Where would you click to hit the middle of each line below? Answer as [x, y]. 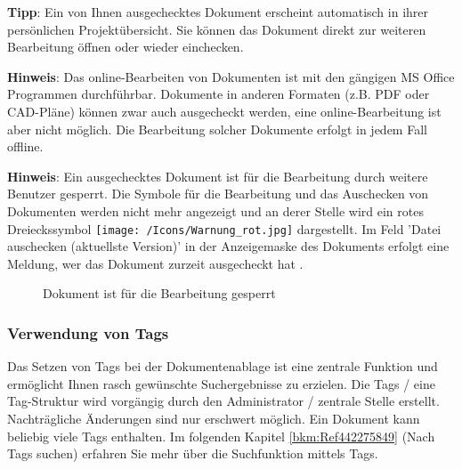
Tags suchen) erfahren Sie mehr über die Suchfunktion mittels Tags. [193, 453]
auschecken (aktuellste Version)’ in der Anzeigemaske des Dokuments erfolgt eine [228, 246]
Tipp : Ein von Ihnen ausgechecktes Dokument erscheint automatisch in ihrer [218, 12]
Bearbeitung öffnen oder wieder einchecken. [126, 47]
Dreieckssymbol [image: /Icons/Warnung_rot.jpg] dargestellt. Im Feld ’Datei [224, 228]
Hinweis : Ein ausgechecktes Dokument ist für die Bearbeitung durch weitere [218, 176]
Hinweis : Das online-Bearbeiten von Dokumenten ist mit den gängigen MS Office [231, 76]
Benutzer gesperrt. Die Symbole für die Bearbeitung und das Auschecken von [218, 194]
